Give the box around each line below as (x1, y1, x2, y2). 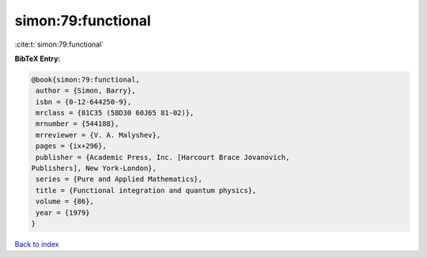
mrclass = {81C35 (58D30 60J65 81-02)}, (36, 108, 195, 118)
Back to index (14, 239, 59, 249)
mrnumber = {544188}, (36, 120, 119, 128)
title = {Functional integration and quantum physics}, (36, 186, 257, 195)
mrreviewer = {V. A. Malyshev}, (36, 131, 161, 139)
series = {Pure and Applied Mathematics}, (36, 175, 203, 184)
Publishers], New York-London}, (31, 164, 157, 173)
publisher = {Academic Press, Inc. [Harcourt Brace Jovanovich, (36, 153, 290, 161)
